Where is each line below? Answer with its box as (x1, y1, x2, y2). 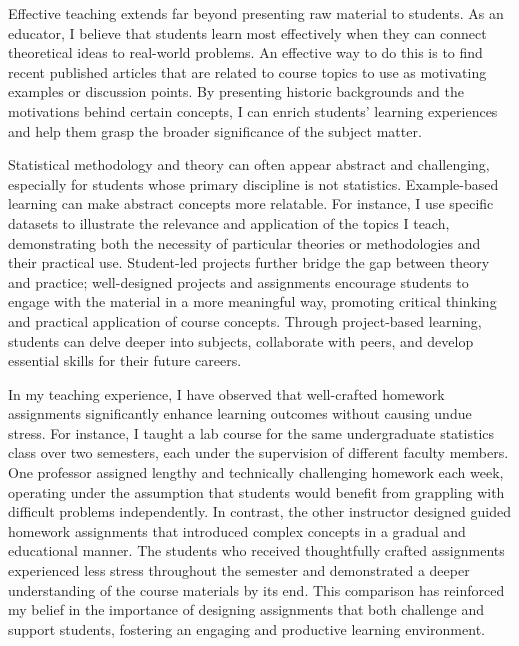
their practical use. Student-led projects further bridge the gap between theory (8, 252, 490, 273)
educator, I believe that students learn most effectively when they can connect (8, 22, 487, 43)
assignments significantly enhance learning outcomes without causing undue (8, 403, 472, 424)
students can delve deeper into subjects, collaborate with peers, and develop (8, 330, 474, 351)
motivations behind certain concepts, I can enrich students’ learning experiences (8, 100, 498, 121)
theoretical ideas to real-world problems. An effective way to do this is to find (8, 42, 483, 63)
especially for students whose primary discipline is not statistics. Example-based (8, 173, 499, 194)
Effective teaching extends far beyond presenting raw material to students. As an (8, 3, 504, 23)
